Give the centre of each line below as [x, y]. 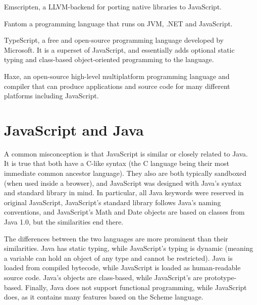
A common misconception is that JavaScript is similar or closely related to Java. [126, 153]
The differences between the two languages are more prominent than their [116, 238]
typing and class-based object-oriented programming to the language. [109, 59]
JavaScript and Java [74, 129]
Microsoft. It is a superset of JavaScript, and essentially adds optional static [119, 49]
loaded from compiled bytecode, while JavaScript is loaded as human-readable [122, 267]
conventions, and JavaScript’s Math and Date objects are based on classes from [124, 212]
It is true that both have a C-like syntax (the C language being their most [117, 163]
